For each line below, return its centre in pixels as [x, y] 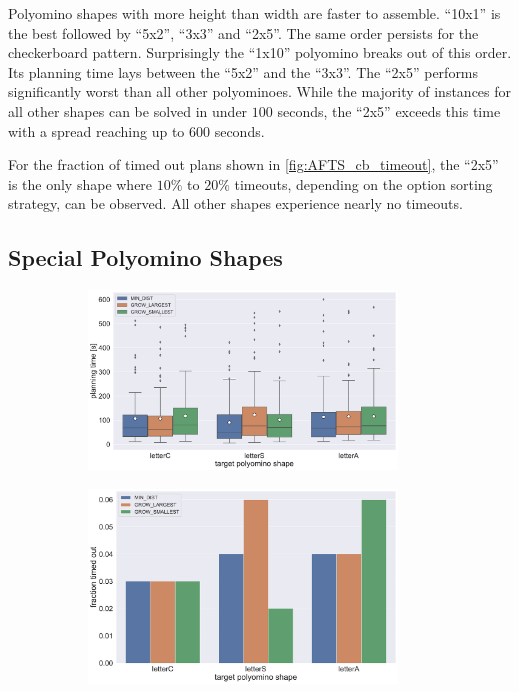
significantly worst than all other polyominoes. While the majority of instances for [260, 91]
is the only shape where [80, 183]
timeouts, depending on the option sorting [363, 183]
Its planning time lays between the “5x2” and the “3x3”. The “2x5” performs [243, 71]
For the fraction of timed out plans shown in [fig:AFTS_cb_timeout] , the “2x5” [253, 164]
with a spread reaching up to [96, 130]
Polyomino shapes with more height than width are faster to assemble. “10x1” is [254, 13]
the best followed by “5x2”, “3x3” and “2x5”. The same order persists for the [243, 32]
